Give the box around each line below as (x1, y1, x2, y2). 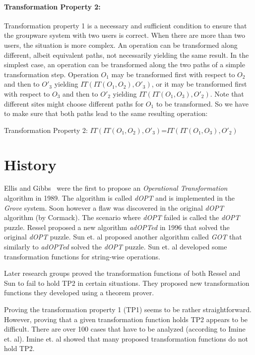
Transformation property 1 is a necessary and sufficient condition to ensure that (4, 20, 247, 30)
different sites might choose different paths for (4, 98, 144, 109)
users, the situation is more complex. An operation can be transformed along (4, 39, 238, 50)
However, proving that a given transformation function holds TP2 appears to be (4, 314, 248, 324)
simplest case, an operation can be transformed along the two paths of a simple (4, 59, 245, 70)
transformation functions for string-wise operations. (4, 251, 160, 261)
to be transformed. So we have (156, 98, 249, 109)
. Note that (210, 88, 244, 99)
